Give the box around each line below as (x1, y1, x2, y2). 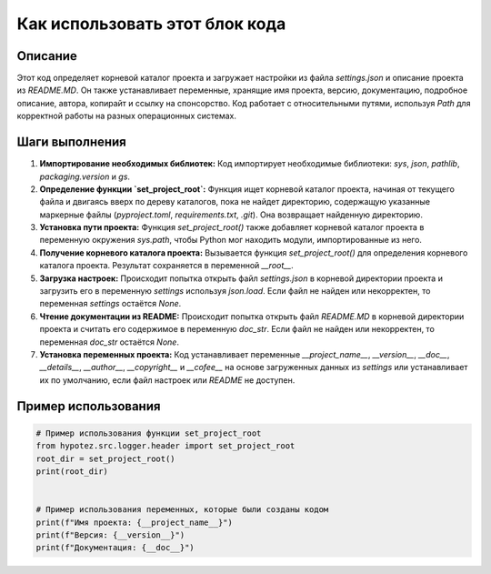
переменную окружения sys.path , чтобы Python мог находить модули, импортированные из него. (39, 235, 423, 246)
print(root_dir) (35, 466, 109, 477)
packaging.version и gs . (39, 171, 131, 182)
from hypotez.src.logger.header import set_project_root (35, 441, 296, 451)
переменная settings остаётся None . (39, 298, 182, 309)
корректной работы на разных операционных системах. (16, 110, 236, 122)
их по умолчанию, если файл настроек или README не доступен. (39, 374, 296, 386)
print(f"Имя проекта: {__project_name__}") (35, 517, 234, 528)
